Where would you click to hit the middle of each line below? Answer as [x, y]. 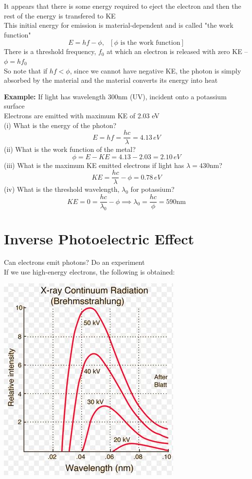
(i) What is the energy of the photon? [60, 125]
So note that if [26, 70]
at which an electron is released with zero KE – [177, 51]
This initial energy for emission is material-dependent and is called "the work [119, 25]
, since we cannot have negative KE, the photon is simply [155, 70]
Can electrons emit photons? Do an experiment [74, 262]
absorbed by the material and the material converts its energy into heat [111, 80]
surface [14, 106]
